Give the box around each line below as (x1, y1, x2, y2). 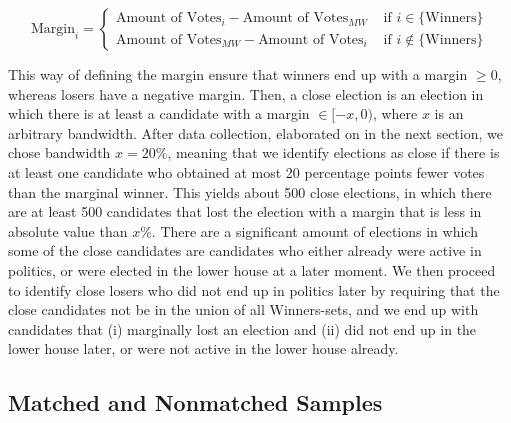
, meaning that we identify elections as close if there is (167, 142, 500, 163)
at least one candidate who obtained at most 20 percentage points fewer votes (8, 161, 485, 182)
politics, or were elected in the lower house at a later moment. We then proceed (8, 259, 496, 280)
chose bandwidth (8, 142, 111, 163)
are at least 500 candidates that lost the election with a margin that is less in (8, 201, 482, 222)
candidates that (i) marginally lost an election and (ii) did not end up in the (8, 318, 477, 339)
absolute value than (8, 220, 128, 241)
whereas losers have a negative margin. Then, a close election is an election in (8, 83, 484, 104)
